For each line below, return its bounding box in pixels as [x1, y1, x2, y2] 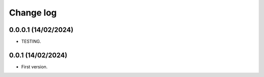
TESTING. [21, 39, 42, 45]
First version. [21, 63, 48, 70]
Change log [9, 7, 57, 18]
